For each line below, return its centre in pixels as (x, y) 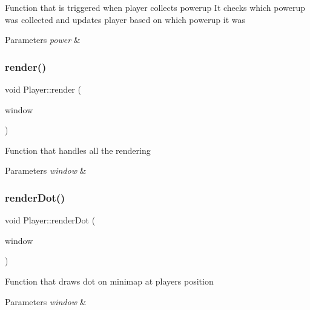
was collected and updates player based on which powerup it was (125, 19)
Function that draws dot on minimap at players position (109, 281)
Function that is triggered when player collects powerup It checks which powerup (155, 7)
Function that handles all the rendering (78, 150)
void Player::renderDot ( (50, 220)
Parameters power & (43, 40)
